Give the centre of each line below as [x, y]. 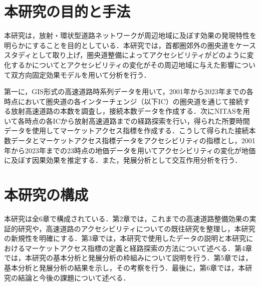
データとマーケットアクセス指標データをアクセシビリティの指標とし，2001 [133, 140]
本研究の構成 [46, 195]
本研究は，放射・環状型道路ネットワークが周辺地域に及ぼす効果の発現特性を [130, 35]
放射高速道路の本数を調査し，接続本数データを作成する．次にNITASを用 [130, 111]
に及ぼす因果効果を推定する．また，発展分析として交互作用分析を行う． [123, 160]
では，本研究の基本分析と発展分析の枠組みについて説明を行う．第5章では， [128, 258]
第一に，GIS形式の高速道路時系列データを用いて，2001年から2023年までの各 [129, 91]
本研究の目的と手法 [67, 11]
